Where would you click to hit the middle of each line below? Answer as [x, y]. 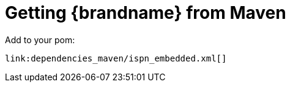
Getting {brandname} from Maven [146, 13]
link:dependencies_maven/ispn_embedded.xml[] [116, 58]
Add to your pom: [40, 40]
